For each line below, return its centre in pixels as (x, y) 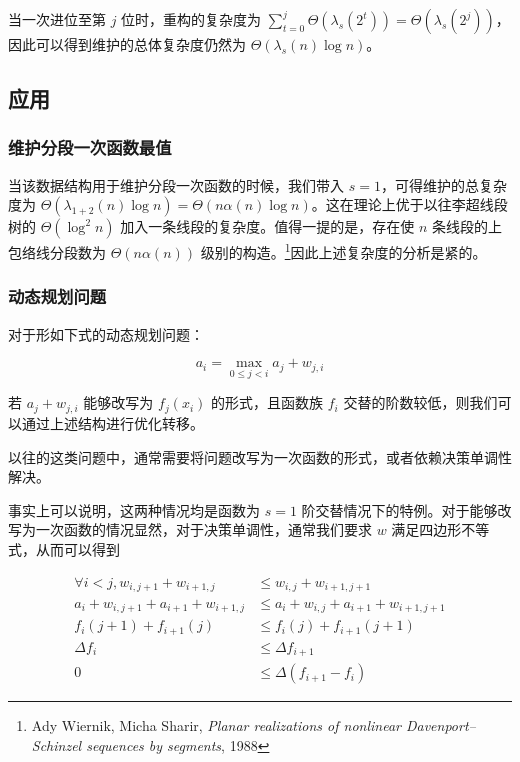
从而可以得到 (77, 548)
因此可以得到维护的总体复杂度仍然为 (127, 44)
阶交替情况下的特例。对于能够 (399, 509)
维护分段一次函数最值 (90, 147)
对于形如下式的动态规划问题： (106, 333)
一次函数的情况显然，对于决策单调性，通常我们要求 (203, 529)
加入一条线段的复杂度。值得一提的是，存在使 (267, 226)
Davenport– (440, 725)
